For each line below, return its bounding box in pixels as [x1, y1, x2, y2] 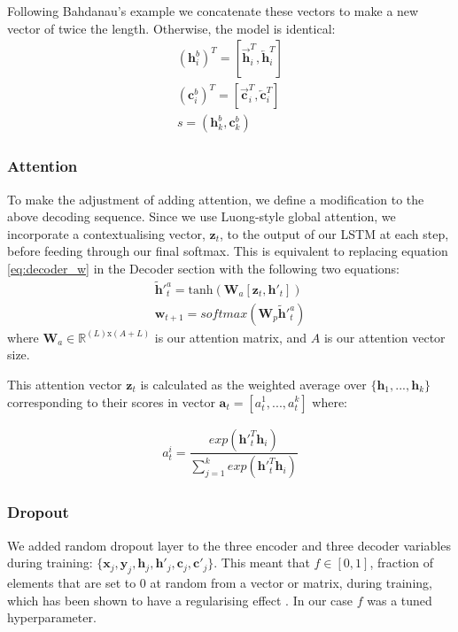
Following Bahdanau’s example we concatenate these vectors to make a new [7, 2, 419, 19]
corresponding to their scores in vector [7, 392, 215, 411]
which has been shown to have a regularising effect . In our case [7, 590, 353, 609]
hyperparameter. [7, 608, 97, 627]
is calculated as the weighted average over [140, 374, 367, 393]
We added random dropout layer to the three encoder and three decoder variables [7, 536, 451, 554]
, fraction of [369, 553, 434, 572]
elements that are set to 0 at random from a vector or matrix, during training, [7, 574, 432, 592]
